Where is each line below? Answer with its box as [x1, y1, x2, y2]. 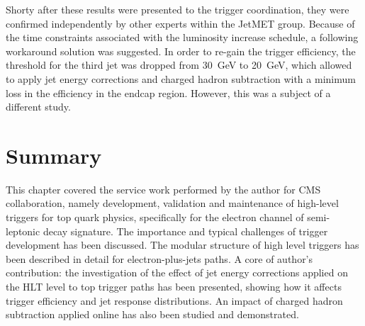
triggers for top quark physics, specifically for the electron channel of [6, 210, 304, 225]
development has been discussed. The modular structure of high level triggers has [6, 237, 359, 252]
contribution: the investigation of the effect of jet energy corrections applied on [6, 265, 348, 280]
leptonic [6, 223, 40, 238]
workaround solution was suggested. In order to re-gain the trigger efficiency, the [6, 43, 356, 58]
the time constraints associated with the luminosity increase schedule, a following [6, 30, 359, 45]
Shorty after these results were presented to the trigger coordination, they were [6, 2, 349, 16]
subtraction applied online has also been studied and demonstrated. [6, 307, 299, 322]
